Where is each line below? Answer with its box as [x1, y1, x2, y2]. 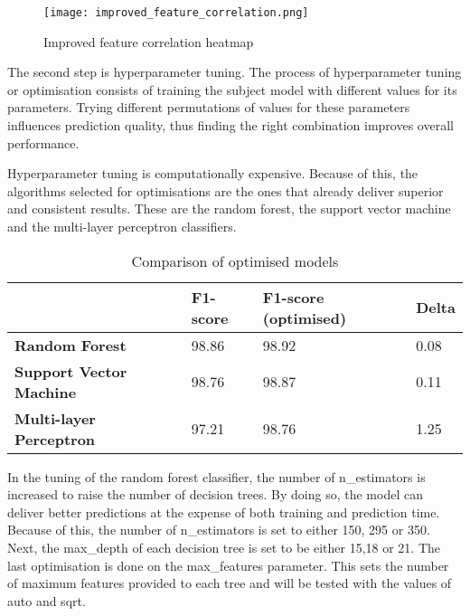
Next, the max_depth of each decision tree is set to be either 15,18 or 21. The [7, 537, 441, 556]
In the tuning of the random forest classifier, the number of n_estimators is [7, 467, 426, 486]
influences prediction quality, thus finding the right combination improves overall [7, 116, 454, 135]
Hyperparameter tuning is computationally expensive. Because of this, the [7, 164, 418, 183]
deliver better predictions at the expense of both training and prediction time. [7, 502, 440, 521]
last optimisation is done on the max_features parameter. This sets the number [7, 555, 449, 574]
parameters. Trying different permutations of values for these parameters [7, 98, 410, 117]
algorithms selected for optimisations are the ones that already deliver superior [7, 181, 444, 200]
